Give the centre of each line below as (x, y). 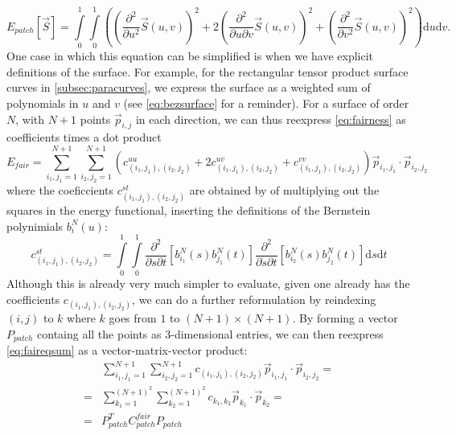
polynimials (35, 226)
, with (30, 119)
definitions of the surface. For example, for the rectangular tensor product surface (207, 71)
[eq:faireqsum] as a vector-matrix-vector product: (127, 350)
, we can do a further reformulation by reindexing (254, 300)
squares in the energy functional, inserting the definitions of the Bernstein (189, 210)
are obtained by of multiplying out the (284, 189)
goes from (133, 318)
